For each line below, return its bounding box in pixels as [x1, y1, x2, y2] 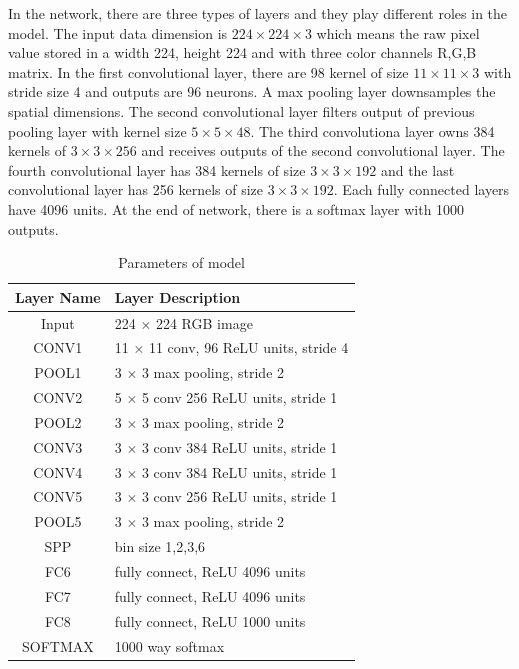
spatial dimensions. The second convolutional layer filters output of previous [8, 100, 475, 121]
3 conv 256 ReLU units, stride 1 [141, 486, 338, 507]
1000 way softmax [114, 635, 225, 656]
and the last [380, 159, 455, 180]
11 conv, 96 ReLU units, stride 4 [148, 337, 349, 358]
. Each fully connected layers [333, 179, 510, 200]
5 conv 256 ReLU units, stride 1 [141, 387, 338, 408]
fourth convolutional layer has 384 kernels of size [8, 159, 306, 180]
